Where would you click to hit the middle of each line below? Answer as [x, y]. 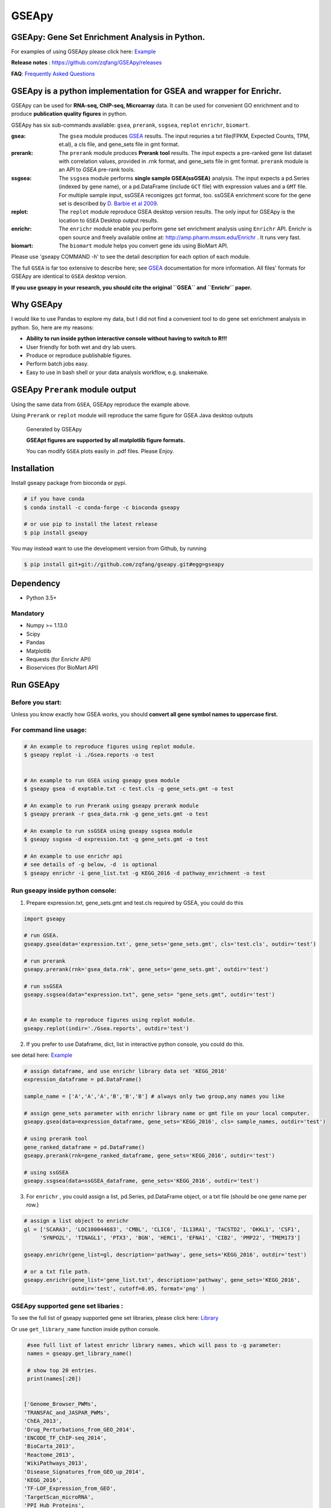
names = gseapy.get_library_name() [80, 1354]
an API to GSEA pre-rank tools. [97, 169]
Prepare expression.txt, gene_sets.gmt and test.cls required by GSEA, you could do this [135, 902]
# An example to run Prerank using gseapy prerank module [111, 806]
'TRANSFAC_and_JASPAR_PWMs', [67, 1412]
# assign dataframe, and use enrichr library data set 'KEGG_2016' [126, 1071]
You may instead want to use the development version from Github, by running [109, 548]
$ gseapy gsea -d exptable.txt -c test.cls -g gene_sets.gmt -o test [129, 788]
